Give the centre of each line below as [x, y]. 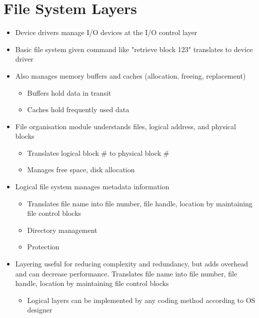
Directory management [62, 230]
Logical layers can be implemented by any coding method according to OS [141, 300]
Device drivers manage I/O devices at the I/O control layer [106, 32]
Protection [43, 247]
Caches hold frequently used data [78, 109]
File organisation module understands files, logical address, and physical [125, 126]
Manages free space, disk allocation [81, 170]
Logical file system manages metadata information [92, 187]
